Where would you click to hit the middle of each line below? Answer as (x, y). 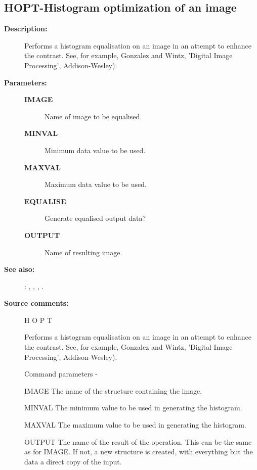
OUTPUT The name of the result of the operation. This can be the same (138, 441)
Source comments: (36, 303)
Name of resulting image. (83, 252)
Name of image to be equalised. (93, 116)
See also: (19, 269)
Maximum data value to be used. (96, 184)
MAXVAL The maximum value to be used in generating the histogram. (135, 425)
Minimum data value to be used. (95, 150)
